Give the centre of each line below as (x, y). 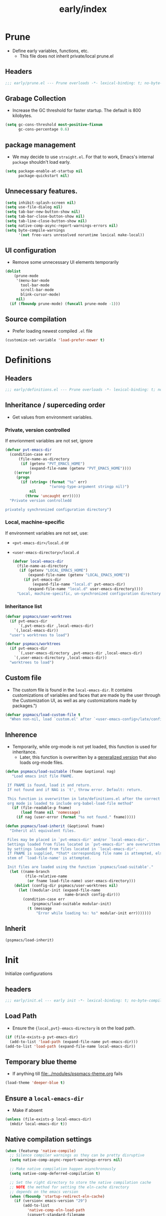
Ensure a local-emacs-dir (44, 1098)
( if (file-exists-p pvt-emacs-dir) (42, 1037)
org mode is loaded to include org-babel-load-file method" (70, 803)
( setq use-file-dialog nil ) (34, 207)
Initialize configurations (29, 973)
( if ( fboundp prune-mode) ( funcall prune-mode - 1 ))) (65, 304)
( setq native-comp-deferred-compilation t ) (55, 1174)
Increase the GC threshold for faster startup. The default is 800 (77, 111)
